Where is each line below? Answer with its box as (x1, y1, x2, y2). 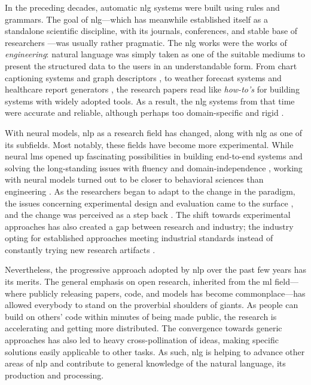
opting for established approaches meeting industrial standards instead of (5, 232, 273, 244)
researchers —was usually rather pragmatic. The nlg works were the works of (5, 36, 287, 48)
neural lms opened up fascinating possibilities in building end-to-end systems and (5, 150, 303, 162)
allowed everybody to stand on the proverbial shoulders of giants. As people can (5, 298, 298, 311)
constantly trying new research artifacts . (5, 243, 155, 255)
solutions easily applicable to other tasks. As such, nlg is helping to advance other (5, 345, 305, 358)
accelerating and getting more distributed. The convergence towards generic (5, 322, 282, 334)
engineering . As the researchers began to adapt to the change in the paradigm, (5, 184, 295, 197)
